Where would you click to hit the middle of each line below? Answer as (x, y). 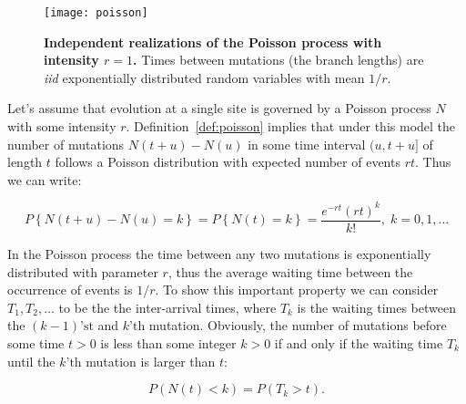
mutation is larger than (151, 361)
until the (31, 361)
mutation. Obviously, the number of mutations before (298, 325)
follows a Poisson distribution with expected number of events (228, 162)
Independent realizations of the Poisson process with (213, 41)
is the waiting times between (376, 307)
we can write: (45, 179)
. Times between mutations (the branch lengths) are (279, 60)
